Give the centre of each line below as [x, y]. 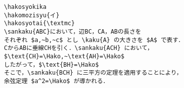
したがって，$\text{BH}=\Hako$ [51, 65]
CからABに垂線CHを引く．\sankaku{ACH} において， [79, 48]
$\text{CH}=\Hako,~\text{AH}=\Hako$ [64, 56]
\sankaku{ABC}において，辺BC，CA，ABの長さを [73, 31]
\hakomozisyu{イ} [32, 15]
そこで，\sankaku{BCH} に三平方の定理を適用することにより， [93, 73]
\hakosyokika [25, 7]
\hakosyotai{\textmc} [40, 23]
